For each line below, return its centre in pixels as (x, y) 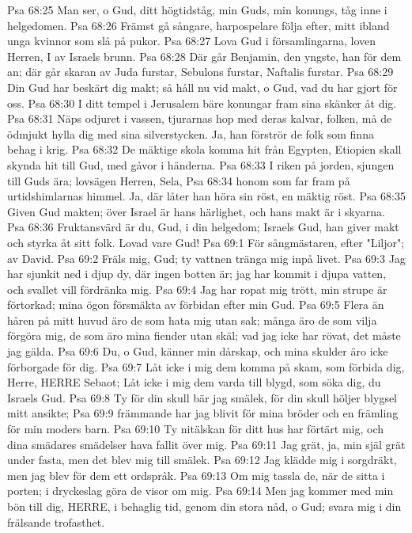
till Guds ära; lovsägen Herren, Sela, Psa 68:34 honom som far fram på (179, 180)
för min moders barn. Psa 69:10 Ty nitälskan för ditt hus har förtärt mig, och (196, 429)
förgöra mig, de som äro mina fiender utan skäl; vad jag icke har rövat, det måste (204, 335)
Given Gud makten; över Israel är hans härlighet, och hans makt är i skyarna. (196, 211)
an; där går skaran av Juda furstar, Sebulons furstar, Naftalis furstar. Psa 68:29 (200, 72)
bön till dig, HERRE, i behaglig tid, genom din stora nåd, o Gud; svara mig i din (204, 506)
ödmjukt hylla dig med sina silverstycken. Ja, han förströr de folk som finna (191, 133)
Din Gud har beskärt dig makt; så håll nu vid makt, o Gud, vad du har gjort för (202, 87)
